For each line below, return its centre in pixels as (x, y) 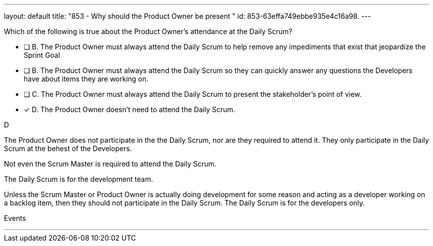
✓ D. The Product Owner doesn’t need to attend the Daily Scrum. (130, 109)
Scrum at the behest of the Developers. (68, 148)
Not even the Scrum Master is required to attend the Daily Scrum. (110, 164)
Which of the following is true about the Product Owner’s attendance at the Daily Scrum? (148, 31)
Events (15, 218)
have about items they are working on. (86, 79)
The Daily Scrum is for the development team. (79, 179)
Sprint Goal (42, 55)
